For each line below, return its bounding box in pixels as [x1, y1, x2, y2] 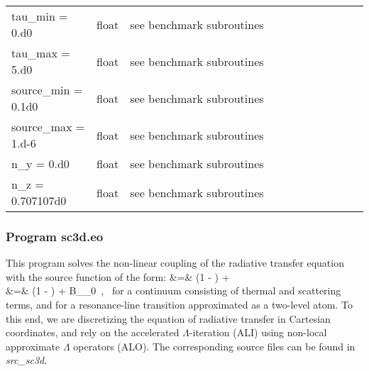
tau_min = [11, 8, 68, 24]
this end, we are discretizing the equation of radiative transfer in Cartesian [6, 311, 331, 326]
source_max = [11, 118, 85, 135]
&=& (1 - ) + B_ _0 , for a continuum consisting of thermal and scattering [6, 283, 341, 298]
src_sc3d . [6, 353, 48, 367]
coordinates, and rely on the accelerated [6, 325, 180, 340]
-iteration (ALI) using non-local [189, 325, 327, 340]
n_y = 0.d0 [11, 155, 70, 172]
